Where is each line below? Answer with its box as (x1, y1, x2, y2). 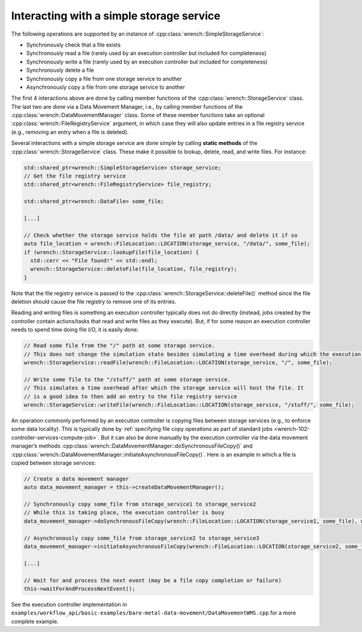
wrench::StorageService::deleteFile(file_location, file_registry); (30, 266, 238, 272)
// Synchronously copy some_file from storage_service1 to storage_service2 (24, 501, 256, 508)
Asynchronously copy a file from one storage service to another (26, 83, 185, 91)
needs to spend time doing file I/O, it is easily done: (11, 326, 139, 334)
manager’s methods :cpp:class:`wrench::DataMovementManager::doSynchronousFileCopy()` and (11, 442, 253, 450)
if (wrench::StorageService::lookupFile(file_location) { (24, 248, 199, 256)
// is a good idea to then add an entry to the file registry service (24, 393, 238, 400)
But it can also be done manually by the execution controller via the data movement (100, 434, 308, 441)
